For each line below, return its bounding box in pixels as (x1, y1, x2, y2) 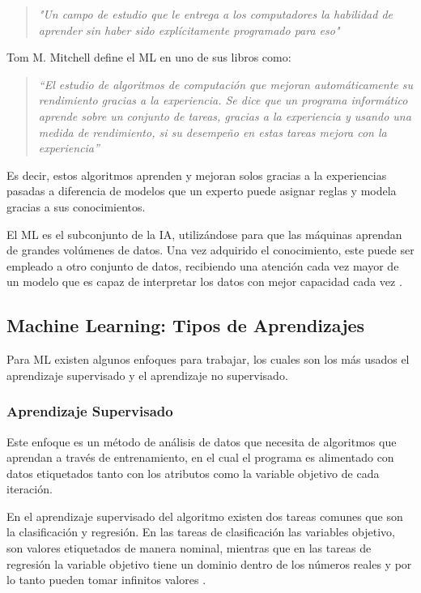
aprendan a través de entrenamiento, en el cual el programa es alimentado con (6, 449, 394, 466)
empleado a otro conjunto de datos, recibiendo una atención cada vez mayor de (6, 257, 399, 274)
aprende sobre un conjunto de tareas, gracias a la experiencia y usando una (38, 107, 411, 124)
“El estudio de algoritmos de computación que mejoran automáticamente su (38, 75, 414, 92)
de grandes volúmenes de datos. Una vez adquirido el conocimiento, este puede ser (6, 241, 415, 258)
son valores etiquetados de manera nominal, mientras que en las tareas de (6, 540, 372, 557)
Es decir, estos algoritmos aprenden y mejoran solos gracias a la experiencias (6, 166, 387, 183)
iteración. (6, 480, 53, 497)
